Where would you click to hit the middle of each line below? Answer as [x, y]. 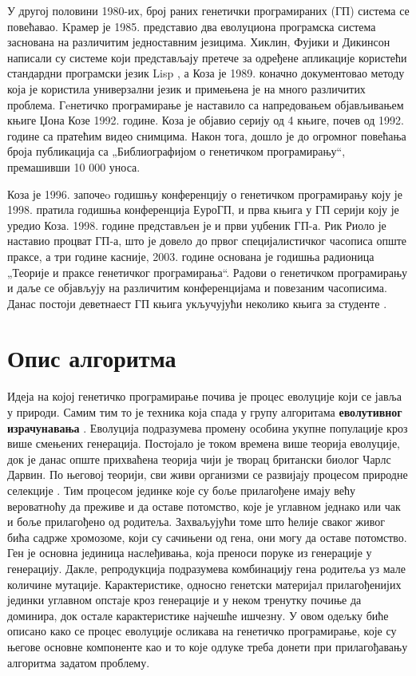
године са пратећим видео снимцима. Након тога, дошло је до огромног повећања [207, 135]
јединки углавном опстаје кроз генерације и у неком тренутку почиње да [184, 600]
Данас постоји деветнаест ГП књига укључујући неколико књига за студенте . [197, 303]
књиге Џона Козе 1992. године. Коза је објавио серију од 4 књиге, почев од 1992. [206, 120]
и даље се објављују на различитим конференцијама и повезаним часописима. [197, 288]
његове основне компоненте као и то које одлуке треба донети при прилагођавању [208, 646]
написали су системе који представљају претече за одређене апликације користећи [207, 57]
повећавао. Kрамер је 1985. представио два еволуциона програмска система [192, 26]
